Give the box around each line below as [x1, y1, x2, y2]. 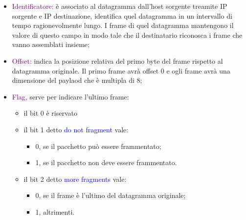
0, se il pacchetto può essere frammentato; [35, 141, 161, 151]
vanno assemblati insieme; [12, 39, 89, 49]
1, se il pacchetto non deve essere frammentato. [35, 157, 177, 168]
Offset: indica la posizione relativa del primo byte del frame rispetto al [12, 55, 223, 66]
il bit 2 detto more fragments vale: [23, 173, 127, 184]
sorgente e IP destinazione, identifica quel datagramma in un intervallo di [12, 10, 232, 21]
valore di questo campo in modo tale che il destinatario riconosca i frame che [12, 29, 243, 40]
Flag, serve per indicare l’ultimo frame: [12, 91, 129, 101]
